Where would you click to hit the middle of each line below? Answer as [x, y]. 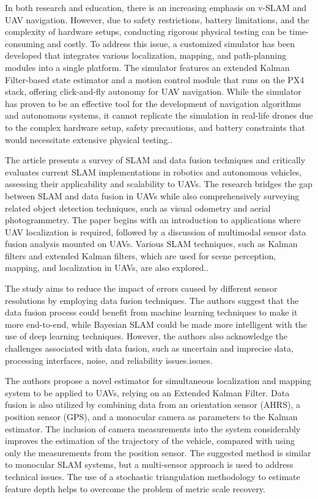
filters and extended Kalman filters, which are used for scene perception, [141, 255]
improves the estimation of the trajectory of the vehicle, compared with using [150, 441]
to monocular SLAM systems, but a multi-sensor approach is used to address [149, 464]
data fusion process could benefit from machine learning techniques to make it [151, 312]
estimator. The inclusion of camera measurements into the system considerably [153, 428]
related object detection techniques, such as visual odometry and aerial [138, 208]
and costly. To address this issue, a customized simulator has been [171, 43]
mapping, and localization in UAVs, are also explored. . [107, 268]
